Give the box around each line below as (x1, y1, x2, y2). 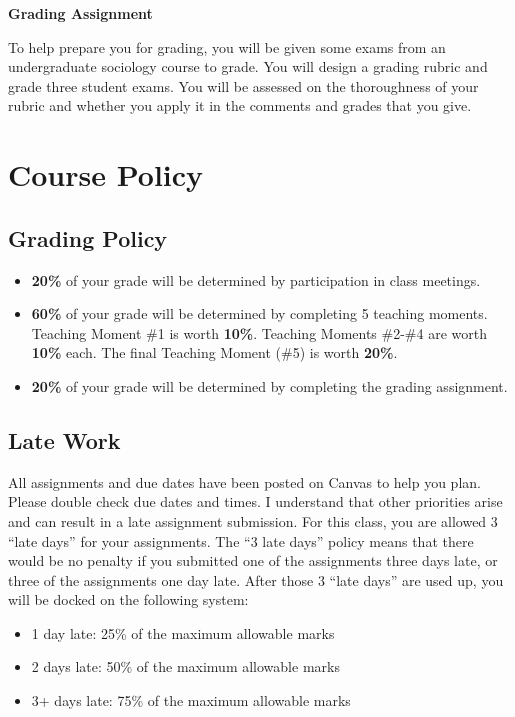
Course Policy (8, 154, 204, 195)
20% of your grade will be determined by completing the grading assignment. (31, 375, 508, 396)
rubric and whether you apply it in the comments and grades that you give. (8, 95, 472, 116)
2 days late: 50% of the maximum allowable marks (31, 656, 340, 677)
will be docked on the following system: (8, 589, 249, 610)
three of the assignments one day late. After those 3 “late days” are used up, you (8, 569, 504, 590)
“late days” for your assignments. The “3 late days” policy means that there (8, 530, 474, 551)
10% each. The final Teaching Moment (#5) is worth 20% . (31, 342, 398, 363)
